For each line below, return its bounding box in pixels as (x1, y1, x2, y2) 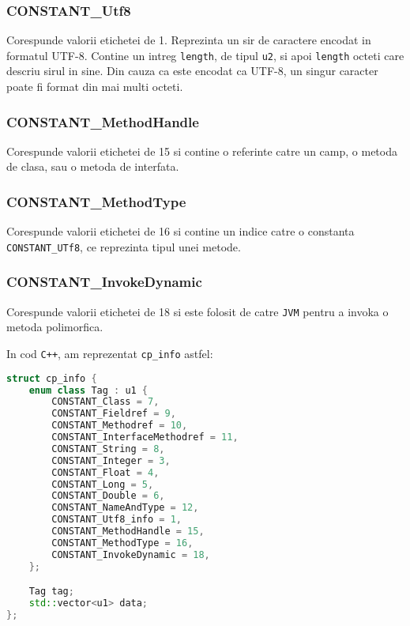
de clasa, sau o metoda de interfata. (6, 158, 179, 175)
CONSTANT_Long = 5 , (51, 478, 154, 490)
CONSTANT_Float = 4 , (51, 466, 160, 478)
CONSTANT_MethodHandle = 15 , (51, 526, 205, 537)
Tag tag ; (28, 586, 74, 598)
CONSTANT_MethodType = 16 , (51, 537, 194, 549)
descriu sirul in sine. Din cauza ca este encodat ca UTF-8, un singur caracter (6, 62, 378, 79)
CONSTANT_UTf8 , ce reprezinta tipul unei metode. (6, 238, 241, 255)
